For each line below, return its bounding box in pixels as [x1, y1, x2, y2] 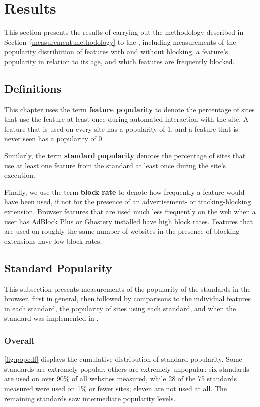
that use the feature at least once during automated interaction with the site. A [4, 114, 249, 124]
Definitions [4, 80, 62, 96]
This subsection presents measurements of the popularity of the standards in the [4, 283, 251, 294]
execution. [4, 170, 35, 180]
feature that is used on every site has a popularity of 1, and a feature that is [4, 123, 238, 134]
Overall [4, 334, 34, 346]
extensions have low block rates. [4, 235, 102, 246]
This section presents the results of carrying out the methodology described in [4, 27, 244, 37]
